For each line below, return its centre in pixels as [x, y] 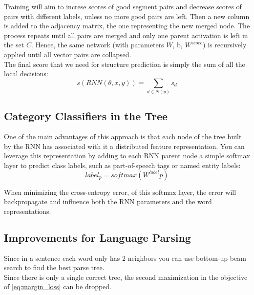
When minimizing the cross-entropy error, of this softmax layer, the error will [120, 192]
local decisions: [26, 74]
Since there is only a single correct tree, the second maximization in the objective [126, 277]
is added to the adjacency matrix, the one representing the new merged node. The [127, 26]
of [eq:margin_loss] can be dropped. [58, 286]
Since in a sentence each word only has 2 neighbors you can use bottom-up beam [125, 258]
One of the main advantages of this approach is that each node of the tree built [123, 137]
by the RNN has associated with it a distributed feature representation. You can [124, 146]
